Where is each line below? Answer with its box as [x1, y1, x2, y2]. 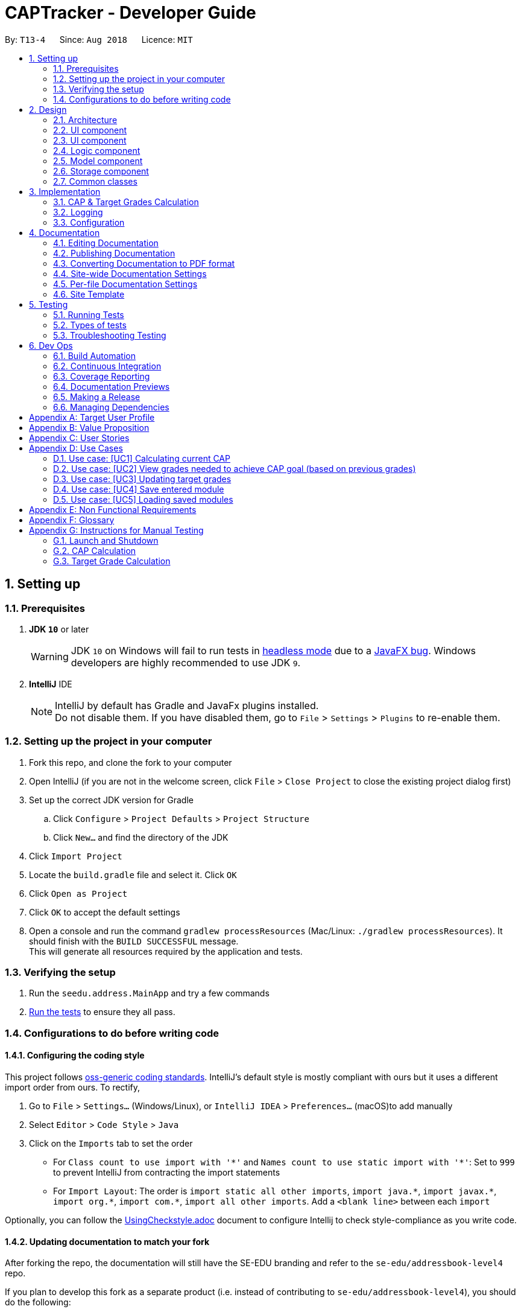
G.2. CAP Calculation [53, 545, 136, 556]
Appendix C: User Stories [29, 432, 130, 443]
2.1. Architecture [53, 114, 118, 125]
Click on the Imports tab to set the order [29, 1138, 193, 1149]
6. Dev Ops [29, 340, 73, 351]
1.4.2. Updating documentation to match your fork [5, 1236, 210, 1247]
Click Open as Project [29, 888, 128, 899]
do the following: [5, 1297, 71, 1308]
